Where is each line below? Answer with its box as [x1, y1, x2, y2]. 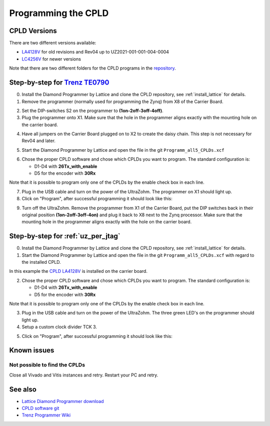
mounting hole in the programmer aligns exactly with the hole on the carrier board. [21, 219, 192, 225]
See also [9, 385, 37, 393]
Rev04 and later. [21, 138, 56, 144]
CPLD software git [21, 405, 59, 411]
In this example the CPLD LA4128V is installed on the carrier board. [9, 268, 147, 274]
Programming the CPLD [9, 8, 109, 19]
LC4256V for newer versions [21, 56, 81, 62]
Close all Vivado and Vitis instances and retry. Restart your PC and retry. [9, 372, 158, 378]
